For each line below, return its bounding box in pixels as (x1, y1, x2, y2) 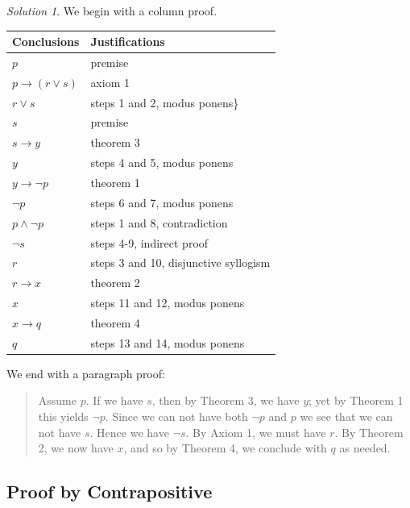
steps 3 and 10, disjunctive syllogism (90, 254, 271, 271)
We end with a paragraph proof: (6, 364, 165, 381)
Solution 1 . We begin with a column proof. (6, 2, 217, 19)
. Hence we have (89, 423, 169, 440)
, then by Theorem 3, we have (151, 392, 300, 409)
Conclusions (12, 33, 80, 50)
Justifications (90, 33, 165, 50)
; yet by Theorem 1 (309, 392, 404, 409)
